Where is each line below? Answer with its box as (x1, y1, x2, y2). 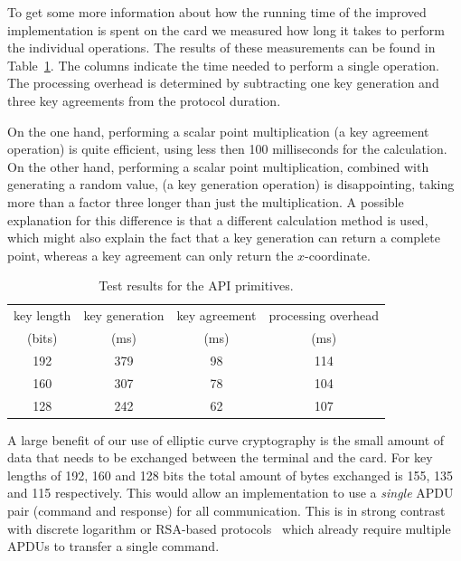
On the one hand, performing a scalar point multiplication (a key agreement (7, 121, 429, 140)
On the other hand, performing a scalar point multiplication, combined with (7, 157, 429, 176)
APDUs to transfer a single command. (7, 537, 220, 556)
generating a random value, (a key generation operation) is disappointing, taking (7, 175, 455, 194)
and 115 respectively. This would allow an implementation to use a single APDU (7, 483, 454, 502)
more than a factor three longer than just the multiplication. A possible (7, 192, 404, 211)
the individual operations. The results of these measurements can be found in (7, 38, 436, 57)
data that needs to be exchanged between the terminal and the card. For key (7, 448, 433, 467)
